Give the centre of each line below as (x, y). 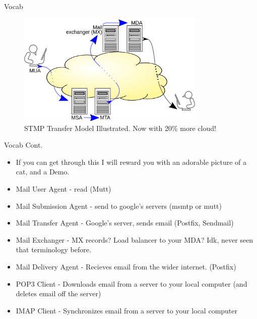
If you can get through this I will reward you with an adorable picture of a (131, 162)
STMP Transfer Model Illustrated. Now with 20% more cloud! (120, 128)
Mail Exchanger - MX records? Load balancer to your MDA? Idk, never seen (135, 239)
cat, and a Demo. (43, 172)
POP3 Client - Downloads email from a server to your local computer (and (132, 283)
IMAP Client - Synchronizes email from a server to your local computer (127, 310)
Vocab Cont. (23, 145)
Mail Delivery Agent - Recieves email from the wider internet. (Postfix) (126, 266)
